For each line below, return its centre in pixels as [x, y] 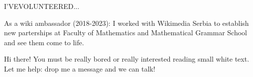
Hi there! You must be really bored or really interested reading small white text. [127, 59]
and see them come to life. [44, 42]
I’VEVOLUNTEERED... [42, 6]
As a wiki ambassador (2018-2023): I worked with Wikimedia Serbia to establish [126, 23]
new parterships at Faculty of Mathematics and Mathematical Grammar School [126, 33]
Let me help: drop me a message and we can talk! [80, 68]
